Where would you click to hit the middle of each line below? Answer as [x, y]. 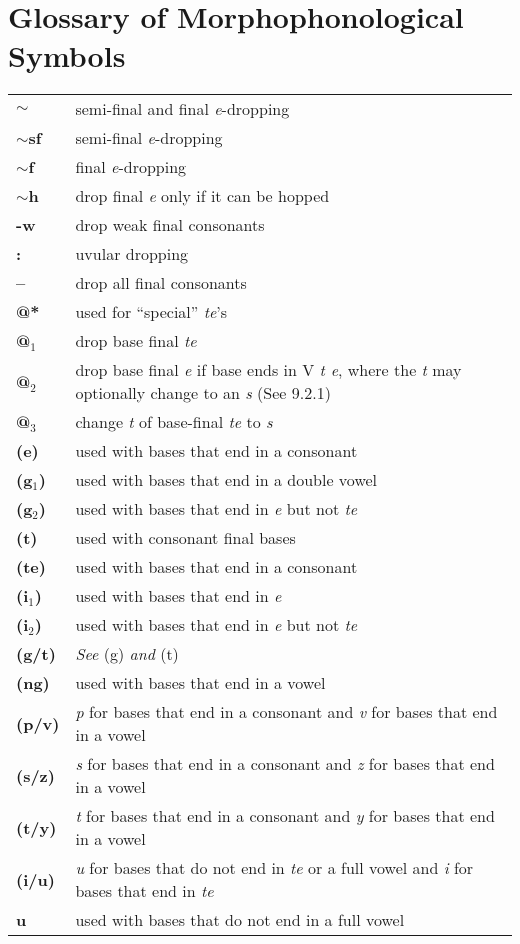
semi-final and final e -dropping [182, 109]
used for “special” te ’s [151, 312]
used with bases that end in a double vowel [226, 480]
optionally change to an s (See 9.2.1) [203, 393]
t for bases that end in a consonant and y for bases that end [285, 816]
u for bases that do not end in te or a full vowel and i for [274, 868]
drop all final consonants [161, 283]
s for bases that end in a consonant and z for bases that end [285, 764]
